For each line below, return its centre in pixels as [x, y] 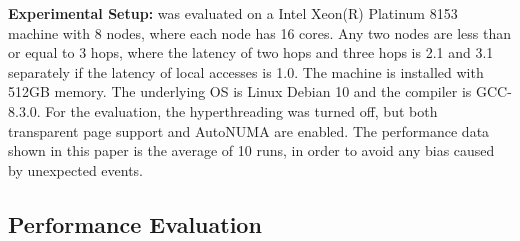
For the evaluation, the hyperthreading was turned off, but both [241, 110]
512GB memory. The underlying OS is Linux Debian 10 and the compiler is [240, 91]
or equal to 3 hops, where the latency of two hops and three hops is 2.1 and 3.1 [251, 52]
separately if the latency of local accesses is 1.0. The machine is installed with [246, 71]
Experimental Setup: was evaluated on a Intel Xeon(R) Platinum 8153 [233, 13]
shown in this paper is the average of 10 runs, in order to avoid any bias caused [251, 150]
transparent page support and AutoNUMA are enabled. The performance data [249, 130]
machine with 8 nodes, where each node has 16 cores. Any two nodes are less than [259, 32]
